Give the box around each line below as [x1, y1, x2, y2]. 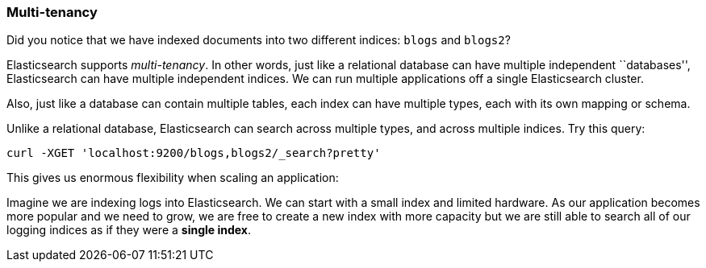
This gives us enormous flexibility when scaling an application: [6, 171, 339, 185]
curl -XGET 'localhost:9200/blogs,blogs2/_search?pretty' [6, 146, 381, 160]
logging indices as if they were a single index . [6, 223, 252, 237]
